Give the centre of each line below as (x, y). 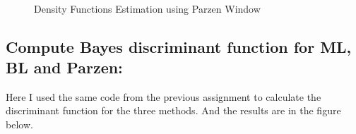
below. (19, 124)
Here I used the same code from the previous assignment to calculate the (164, 96)
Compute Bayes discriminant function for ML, (179, 46)
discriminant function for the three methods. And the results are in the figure (173, 110)
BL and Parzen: (64, 67)
